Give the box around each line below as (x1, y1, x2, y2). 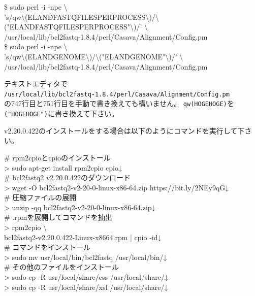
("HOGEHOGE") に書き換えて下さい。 (4, 108, 119, 119)
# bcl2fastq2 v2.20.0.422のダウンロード (4, 172, 131, 183)
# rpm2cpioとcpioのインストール (4, 152, 111, 162)
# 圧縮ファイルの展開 (4, 192, 77, 203)
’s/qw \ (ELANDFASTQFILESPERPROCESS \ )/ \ (4, 11, 159, 22)
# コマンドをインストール (4, 242, 91, 252)
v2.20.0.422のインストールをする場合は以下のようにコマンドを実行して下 (4, 125, 245, 136)
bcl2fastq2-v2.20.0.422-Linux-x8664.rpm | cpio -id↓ (4, 232, 162, 242)
